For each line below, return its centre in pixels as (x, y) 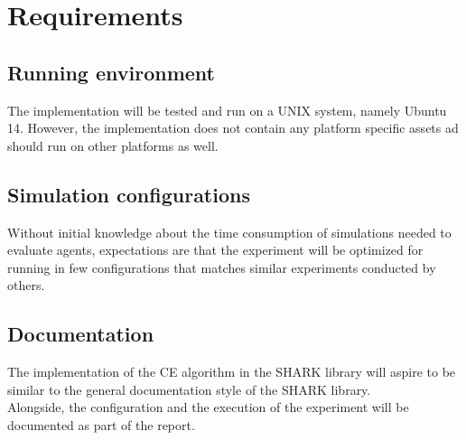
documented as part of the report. (101, 424)
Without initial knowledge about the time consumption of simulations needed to (229, 232)
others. (26, 285)
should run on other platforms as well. (113, 145)
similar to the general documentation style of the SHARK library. (189, 389)
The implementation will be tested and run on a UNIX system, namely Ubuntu (227, 110)
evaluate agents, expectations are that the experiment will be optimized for (215, 250)
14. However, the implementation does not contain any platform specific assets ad (233, 128)
